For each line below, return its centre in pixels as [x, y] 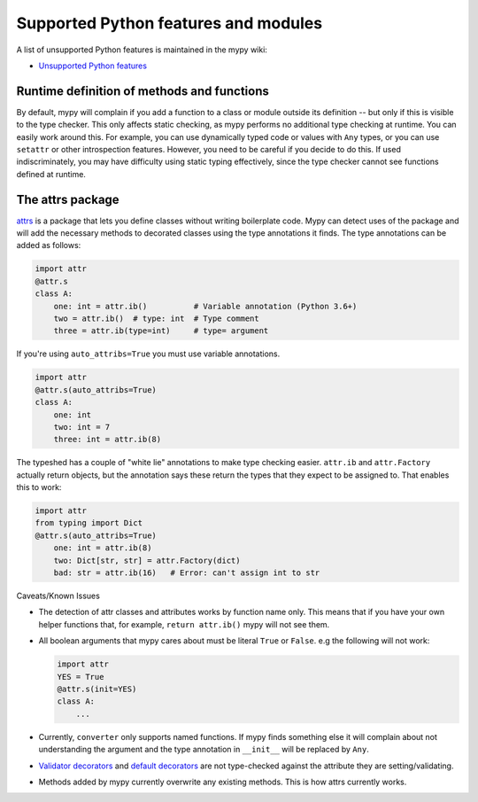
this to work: [39, 487]
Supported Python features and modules [170, 23]
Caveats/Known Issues [58, 596]
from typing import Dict [89, 523]
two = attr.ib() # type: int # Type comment [157, 319]
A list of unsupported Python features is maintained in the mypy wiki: [142, 50]
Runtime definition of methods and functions [143, 91]
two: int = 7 [82, 427]
